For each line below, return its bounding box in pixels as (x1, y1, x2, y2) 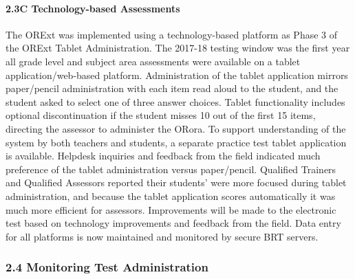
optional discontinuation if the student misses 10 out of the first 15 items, (6, 108, 316, 122)
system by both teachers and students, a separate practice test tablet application (6, 135, 347, 149)
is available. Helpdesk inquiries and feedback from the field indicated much (6, 148, 321, 163)
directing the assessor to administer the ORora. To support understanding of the (6, 121, 346, 135)
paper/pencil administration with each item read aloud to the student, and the (6, 81, 338, 96)
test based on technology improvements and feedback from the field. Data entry (6, 216, 341, 230)
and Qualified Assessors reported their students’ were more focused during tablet (6, 175, 347, 190)
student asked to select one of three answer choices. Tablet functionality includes (6, 94, 345, 109)
